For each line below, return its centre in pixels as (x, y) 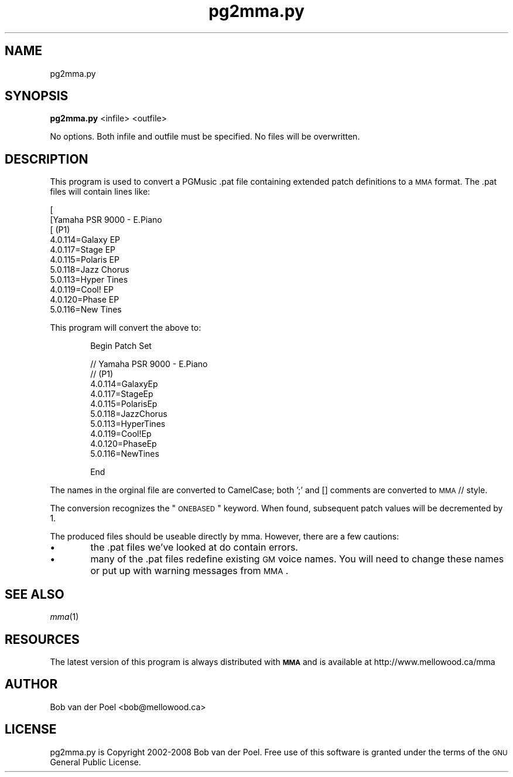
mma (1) (64, 617)
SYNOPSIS (37, 96)
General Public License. (95, 762)
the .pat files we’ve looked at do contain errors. (194, 547)
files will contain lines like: (100, 192)
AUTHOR (31, 684)
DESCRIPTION (47, 159)
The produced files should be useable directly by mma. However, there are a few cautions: (225, 537)
